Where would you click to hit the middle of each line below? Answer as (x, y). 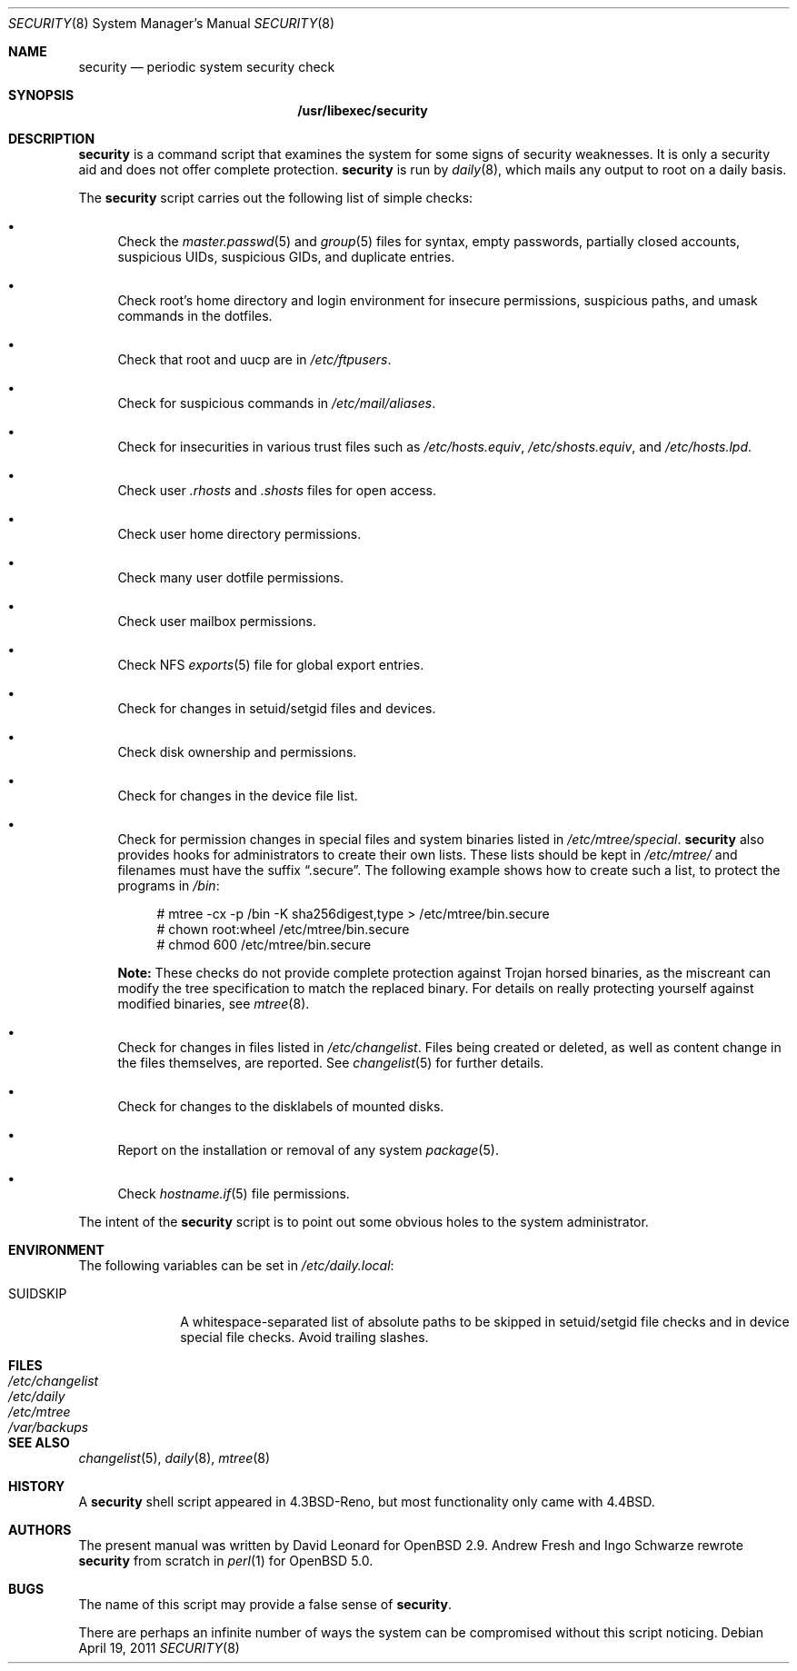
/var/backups (49, 1427)
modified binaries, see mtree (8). (214, 1004)
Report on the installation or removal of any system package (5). (308, 1150)
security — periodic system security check (207, 67)
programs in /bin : (169, 885)
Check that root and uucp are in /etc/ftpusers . (254, 359)
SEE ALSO (39, 1442)
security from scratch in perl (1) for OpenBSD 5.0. (226, 1561)
